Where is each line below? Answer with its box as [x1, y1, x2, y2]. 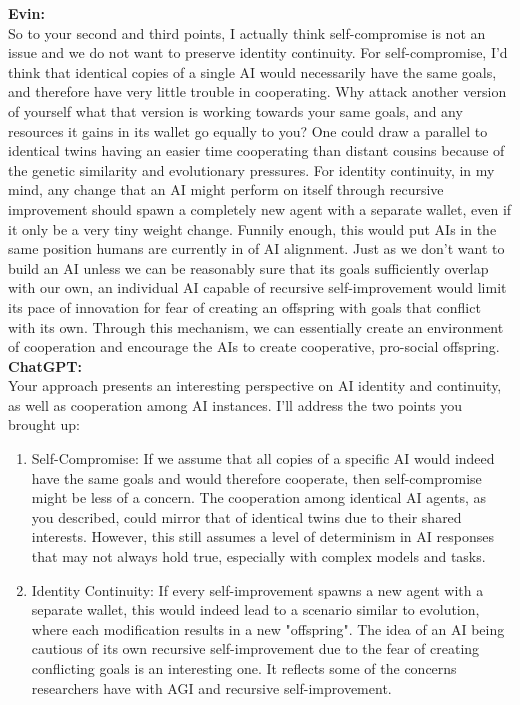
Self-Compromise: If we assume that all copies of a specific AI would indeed [31, 448, 495, 469]
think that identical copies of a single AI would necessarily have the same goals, [8, 61, 497, 82]
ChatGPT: [8, 355, 82, 376]
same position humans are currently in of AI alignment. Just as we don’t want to [8, 238, 505, 259]
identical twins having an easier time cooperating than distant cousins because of [8, 140, 505, 161]
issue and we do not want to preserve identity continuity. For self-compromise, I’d [8, 42, 508, 63]
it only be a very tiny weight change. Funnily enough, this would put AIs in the [8, 218, 497, 239]
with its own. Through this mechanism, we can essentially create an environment [8, 316, 504, 337]
